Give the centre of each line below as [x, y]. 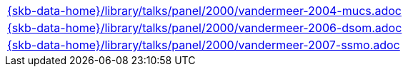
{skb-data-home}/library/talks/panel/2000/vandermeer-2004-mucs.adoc [204, 11]
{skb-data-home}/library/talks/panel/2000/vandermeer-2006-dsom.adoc [205, 28]
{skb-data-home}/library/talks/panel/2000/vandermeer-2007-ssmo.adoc [204, 45]
